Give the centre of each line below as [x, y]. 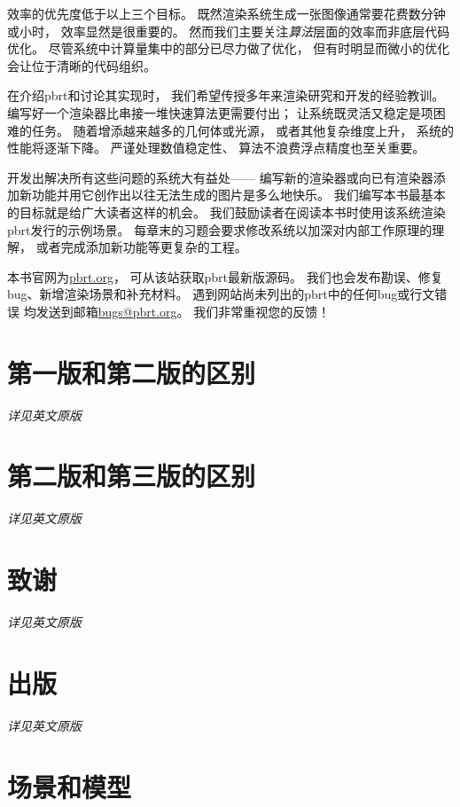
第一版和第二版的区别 [132, 372]
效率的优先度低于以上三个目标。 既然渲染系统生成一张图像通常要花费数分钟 [226, 13]
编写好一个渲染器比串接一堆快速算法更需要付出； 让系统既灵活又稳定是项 [220, 112]
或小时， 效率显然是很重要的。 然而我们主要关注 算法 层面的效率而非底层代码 [229, 31]
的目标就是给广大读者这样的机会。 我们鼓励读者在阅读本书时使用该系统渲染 [226, 212]
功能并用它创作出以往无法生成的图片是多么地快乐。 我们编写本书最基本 [238, 195]
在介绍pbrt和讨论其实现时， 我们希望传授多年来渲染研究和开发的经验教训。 [226, 95]
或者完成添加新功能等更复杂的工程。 [141, 247]
